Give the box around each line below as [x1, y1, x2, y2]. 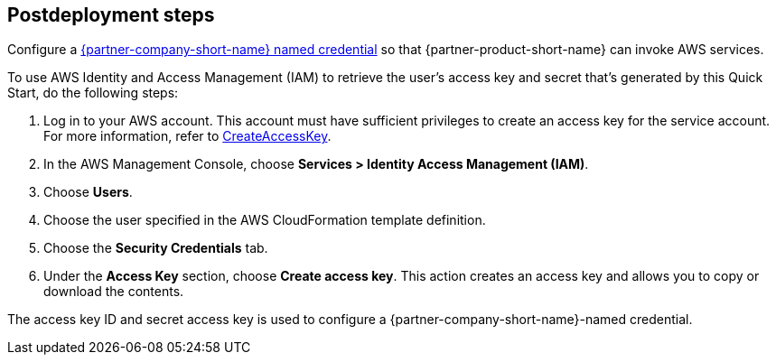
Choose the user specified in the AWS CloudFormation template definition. [43, 212, 486, 228]
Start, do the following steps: [7, 85, 179, 101]
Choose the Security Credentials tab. [43, 240, 268, 256]
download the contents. [43, 283, 184, 300]
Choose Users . [43, 184, 133, 200]
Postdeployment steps [7, 4, 215, 26]
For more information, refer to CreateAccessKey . [43, 128, 332, 144]
